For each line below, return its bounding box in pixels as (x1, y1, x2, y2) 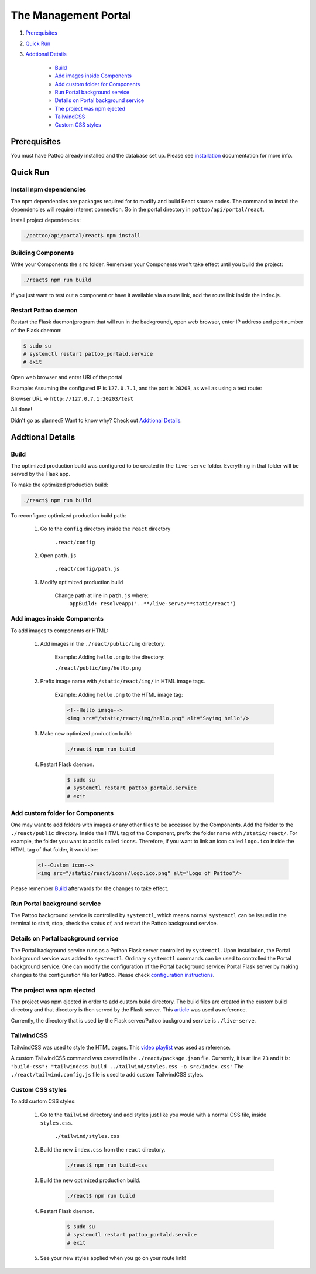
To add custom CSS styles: (11, 1098, 76, 1105)
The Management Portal (11, 9, 131, 22)
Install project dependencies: (11, 217, 81, 224)
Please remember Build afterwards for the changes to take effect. (11, 885, 169, 892)
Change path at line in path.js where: (54, 592, 149, 599)
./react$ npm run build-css (67, 1161, 147, 1169)
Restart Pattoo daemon (11, 306, 78, 314)
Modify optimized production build (40, 578, 123, 585)
